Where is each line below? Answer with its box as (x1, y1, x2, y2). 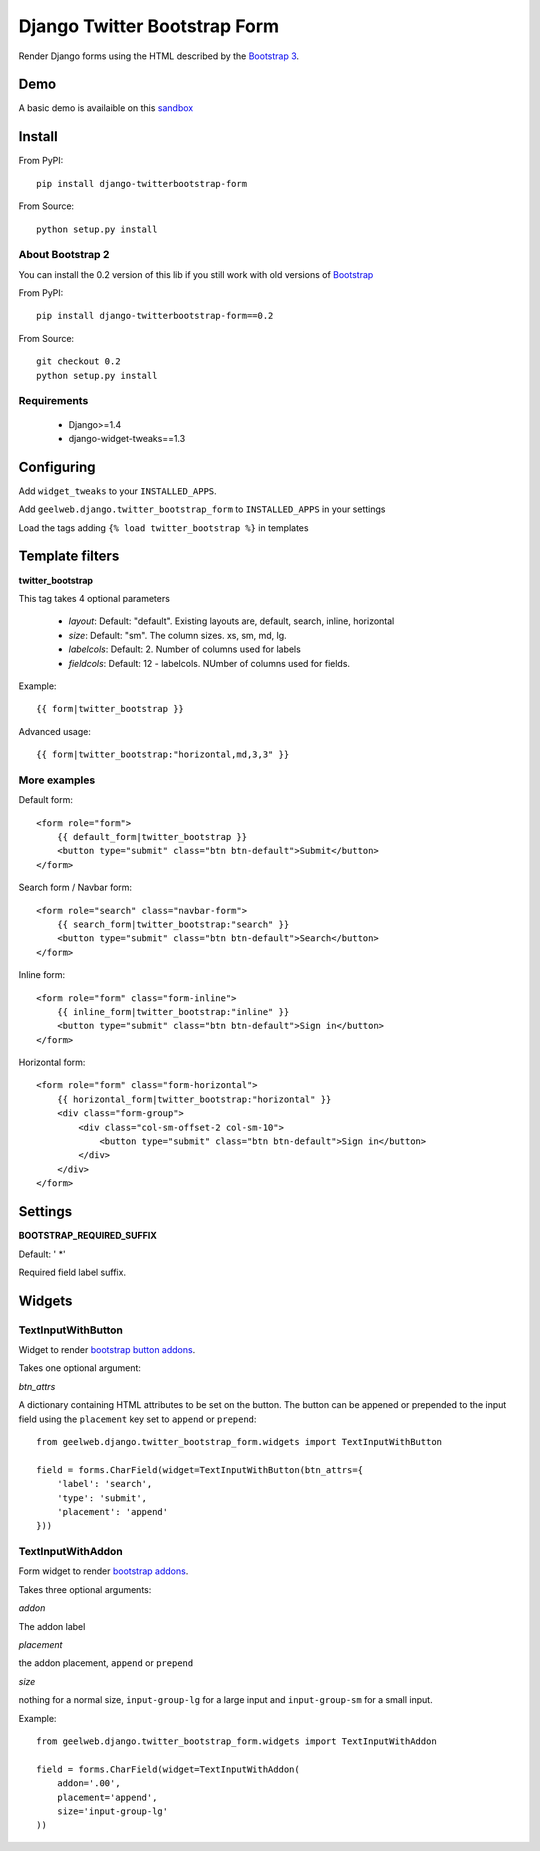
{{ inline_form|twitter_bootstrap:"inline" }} (56, 1006, 290, 1017)
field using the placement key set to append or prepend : (18, 1413, 257, 1425)
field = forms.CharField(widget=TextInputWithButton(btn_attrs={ (36, 1464, 364, 1475)
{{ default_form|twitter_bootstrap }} (56, 831, 248, 842)
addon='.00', (56, 1778, 121, 1789)
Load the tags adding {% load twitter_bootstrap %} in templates (18, 521, 309, 534)
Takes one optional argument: (18, 1362, 142, 1374)
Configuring (18, 458, 96, 475)
